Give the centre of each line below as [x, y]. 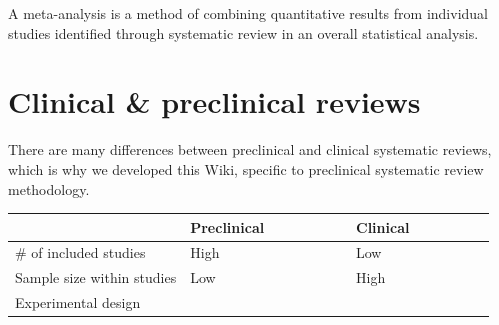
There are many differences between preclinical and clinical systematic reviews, [250, 149]
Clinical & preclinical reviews [214, 101]
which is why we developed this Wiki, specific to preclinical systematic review [246, 168]
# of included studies [80, 252]
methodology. [49, 188]
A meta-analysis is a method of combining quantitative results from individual [248, 13]
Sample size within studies [96, 277]
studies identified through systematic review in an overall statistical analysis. [243, 32]
